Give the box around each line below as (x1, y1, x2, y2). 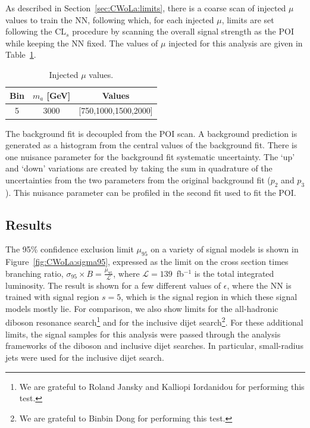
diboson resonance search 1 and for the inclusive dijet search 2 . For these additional (5, 314, 303, 329)
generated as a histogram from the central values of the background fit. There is (5, 139, 298, 151)
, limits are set (221, 13, 274, 26)
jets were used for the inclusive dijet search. (5, 351, 164, 363)
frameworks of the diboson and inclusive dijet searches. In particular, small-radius (5, 339, 303, 352)
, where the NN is (227, 279, 292, 291)
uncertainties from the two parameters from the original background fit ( (5, 173, 271, 186)
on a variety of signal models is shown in (151, 243, 299, 255)
